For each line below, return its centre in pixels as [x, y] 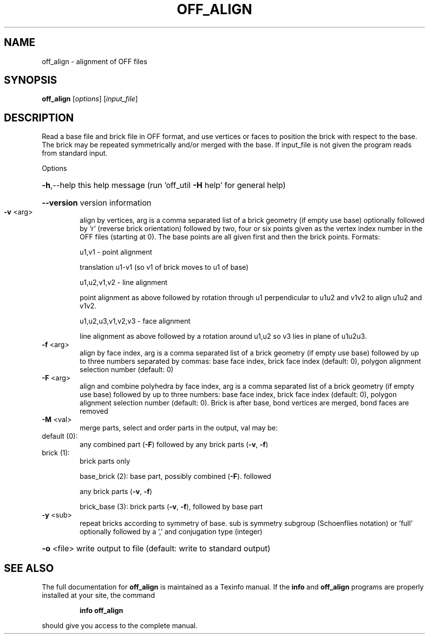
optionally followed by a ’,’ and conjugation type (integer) [171, 532]
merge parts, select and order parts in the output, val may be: [179, 428]
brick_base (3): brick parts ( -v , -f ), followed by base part [171, 507]
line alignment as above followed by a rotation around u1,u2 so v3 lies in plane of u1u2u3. [223, 336]
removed [94, 411]
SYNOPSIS [31, 80]
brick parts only [105, 461]
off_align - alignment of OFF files [95, 61]
